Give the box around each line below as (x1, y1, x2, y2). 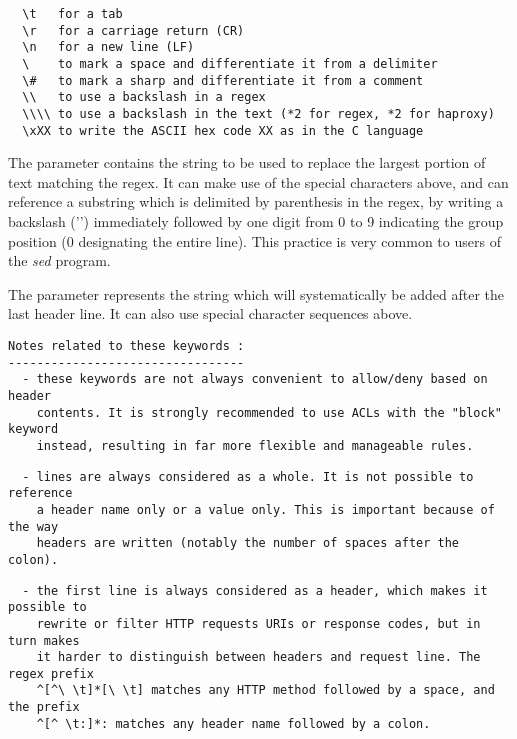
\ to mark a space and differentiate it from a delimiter (22, 56, 438, 71)
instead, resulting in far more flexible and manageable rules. (36, 438, 474, 453)
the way (8, 519, 59, 534)
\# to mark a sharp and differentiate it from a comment (22, 73, 424, 88)
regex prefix (8, 666, 94, 681)
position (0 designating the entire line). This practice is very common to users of (8, 230, 501, 251)
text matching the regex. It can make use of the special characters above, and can (8, 171, 509, 192)
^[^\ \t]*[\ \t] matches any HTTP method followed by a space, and (36, 683, 495, 698)
